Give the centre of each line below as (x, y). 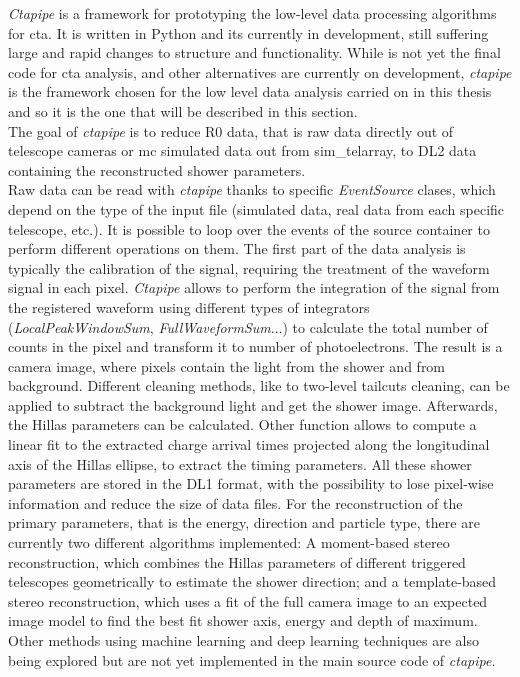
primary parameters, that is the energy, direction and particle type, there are (244, 522)
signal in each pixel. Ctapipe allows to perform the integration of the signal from (254, 287)
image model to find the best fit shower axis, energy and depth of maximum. (243, 620)
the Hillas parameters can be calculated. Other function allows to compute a (242, 424)
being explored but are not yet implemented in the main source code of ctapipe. (252, 659)
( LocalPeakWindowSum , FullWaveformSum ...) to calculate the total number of (248, 326)
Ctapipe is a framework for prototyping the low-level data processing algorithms (252, 13)
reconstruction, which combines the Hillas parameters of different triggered (237, 561)
